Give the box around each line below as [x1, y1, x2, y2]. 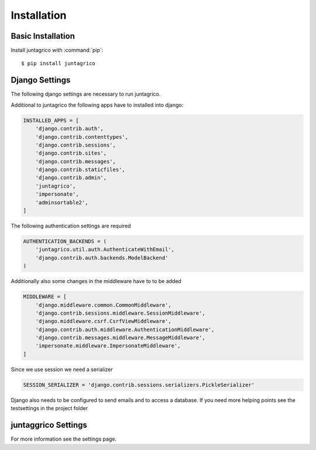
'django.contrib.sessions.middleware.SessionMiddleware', [35, 309, 205, 316]
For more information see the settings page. [11, 435, 117, 442]
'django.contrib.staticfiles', [35, 166, 125, 173]
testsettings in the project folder [11, 405, 88, 412]
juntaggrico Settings [11, 420, 88, 430]
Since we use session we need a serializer [11, 366, 114, 373]
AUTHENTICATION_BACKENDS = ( [23, 238, 107, 244]
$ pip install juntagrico [21, 60, 96, 67]
